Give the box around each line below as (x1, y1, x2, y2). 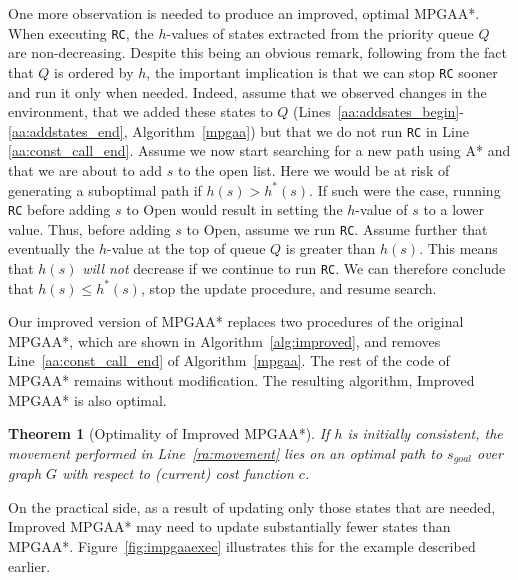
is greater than (285, 238, 376, 259)
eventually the (8, 238, 95, 259)
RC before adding (8, 199, 111, 220)
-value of (355, 199, 408, 220)
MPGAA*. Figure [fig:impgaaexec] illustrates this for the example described (8, 536, 476, 557)
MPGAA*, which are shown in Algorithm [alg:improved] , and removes (8, 330, 441, 351)
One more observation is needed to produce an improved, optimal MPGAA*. (8, 3, 480, 23)
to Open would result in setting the (126, 199, 343, 220)
